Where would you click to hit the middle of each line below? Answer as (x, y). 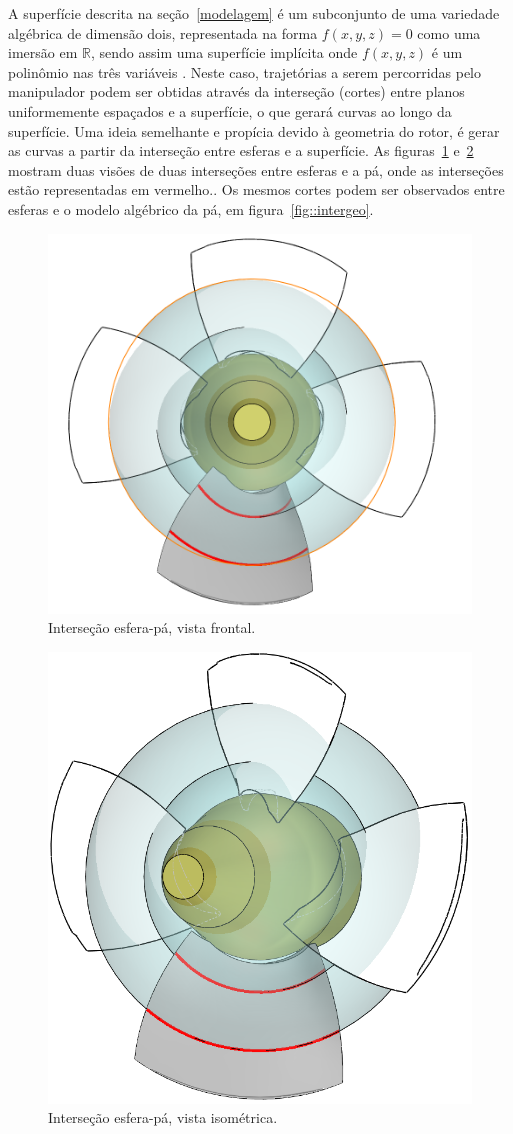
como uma (449, 32)
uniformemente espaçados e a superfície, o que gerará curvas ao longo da (230, 110)
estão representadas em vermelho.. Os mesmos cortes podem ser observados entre (256, 189)
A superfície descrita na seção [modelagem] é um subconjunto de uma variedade (254, 13)
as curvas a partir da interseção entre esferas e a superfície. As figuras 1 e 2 (241, 150)
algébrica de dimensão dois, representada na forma (163, 32)
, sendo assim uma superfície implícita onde (224, 52)
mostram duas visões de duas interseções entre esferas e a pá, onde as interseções (256, 169)
